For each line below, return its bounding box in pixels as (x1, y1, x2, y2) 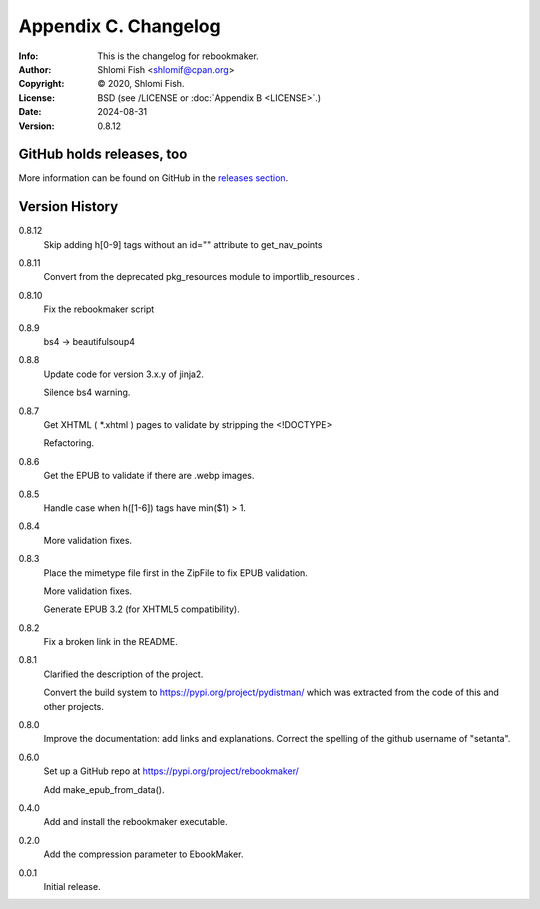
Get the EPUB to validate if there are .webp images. (43, 470, 255, 482)
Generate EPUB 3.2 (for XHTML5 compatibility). (43, 603, 240, 615)
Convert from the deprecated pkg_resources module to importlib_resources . (43, 271, 360, 283)
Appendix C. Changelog (18, 15, 221, 37)
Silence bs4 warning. (43, 386, 131, 399)
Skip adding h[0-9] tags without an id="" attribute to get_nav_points (43, 238, 323, 250)
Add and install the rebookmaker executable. (43, 816, 229, 828)
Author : (18, 63, 52, 75)
